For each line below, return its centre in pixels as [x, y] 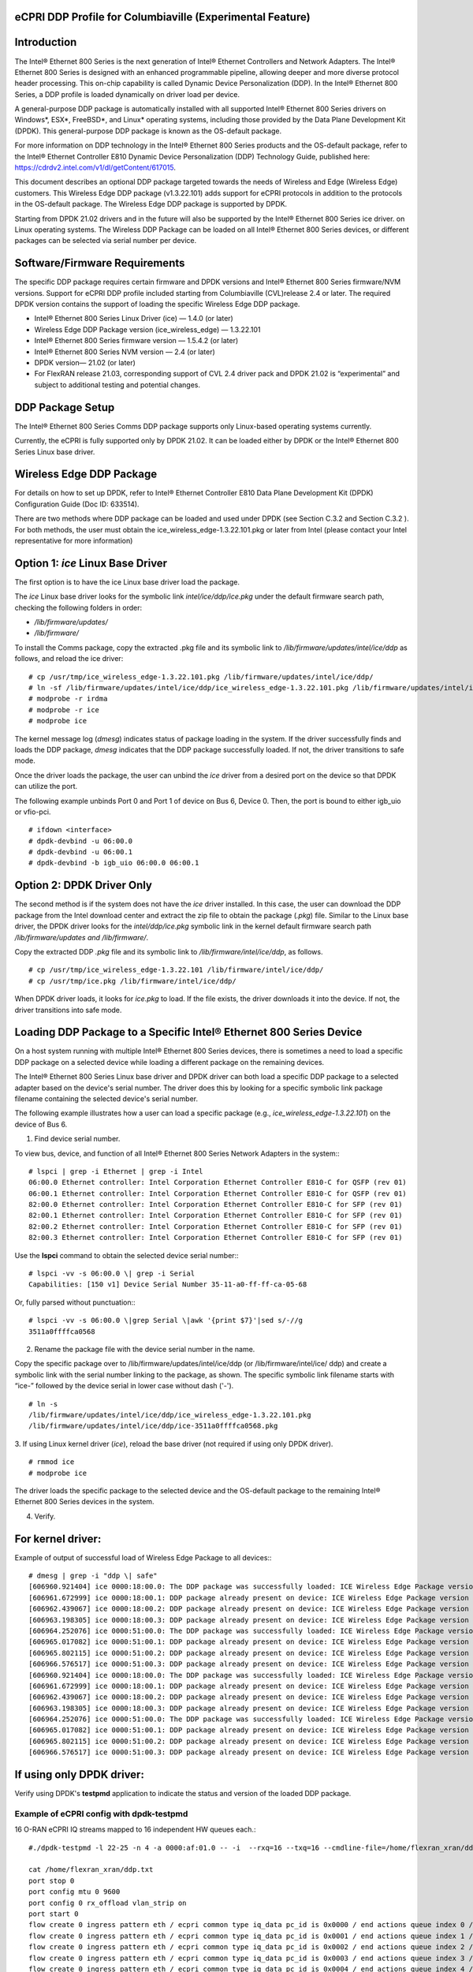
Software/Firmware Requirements [100, 263]
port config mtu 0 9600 [74, 1892]
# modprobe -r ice [64, 710]
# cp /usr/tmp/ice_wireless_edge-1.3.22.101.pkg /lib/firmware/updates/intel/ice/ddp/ [201, 677]
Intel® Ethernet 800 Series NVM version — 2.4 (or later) [125, 352]
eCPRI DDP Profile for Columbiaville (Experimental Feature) [162, 17]
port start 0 [54, 1914]
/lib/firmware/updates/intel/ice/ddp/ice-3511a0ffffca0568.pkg [153, 1426]
